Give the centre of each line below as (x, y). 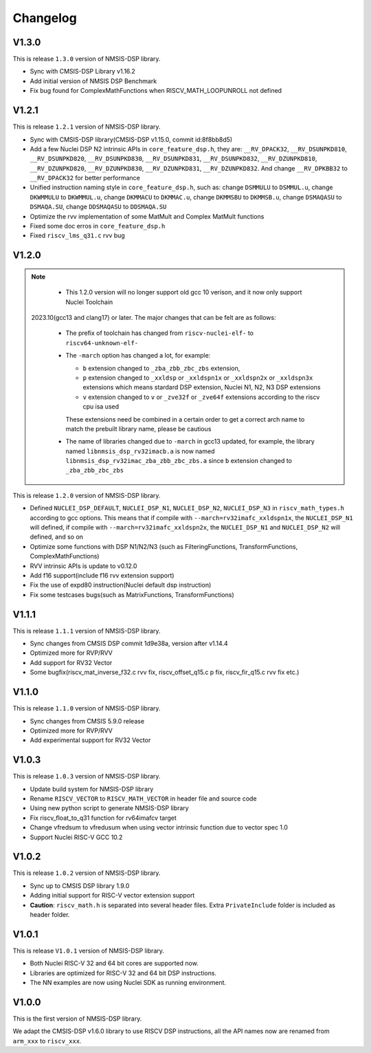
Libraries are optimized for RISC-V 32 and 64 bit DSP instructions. (123, 973)
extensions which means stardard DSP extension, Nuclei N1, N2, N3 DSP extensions (202, 387)
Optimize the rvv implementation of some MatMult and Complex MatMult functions (147, 216)
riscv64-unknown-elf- (102, 343)
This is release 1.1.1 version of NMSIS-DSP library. (87, 631)
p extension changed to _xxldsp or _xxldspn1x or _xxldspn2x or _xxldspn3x (198, 378)
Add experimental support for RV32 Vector (90, 740)
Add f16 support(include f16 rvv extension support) (102, 575)
